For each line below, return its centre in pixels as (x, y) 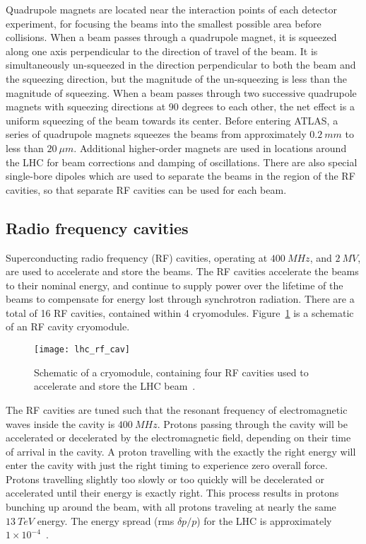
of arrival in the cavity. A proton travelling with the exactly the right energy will (181, 451)
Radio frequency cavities (97, 227)
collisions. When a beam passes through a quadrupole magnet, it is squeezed (171, 37)
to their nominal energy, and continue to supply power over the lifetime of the (175, 285)
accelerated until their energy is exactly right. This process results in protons (172, 493)
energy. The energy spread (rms (106, 520)
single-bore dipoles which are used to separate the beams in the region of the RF (181, 176)
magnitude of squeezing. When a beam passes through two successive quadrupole (181, 92)
